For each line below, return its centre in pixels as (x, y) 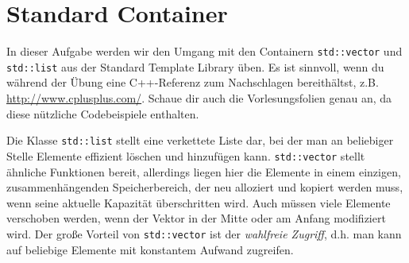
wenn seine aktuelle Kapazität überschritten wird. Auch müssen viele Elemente (199, 202)
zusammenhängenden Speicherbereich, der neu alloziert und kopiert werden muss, (205, 187)
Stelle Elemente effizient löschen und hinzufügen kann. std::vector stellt (186, 155)
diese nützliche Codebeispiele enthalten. (103, 113)
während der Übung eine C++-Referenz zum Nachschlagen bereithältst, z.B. (193, 82)
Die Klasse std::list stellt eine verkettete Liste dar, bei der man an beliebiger (200, 140)
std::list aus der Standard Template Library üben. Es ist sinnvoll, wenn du (195, 66)
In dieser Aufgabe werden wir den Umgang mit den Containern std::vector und (204, 51)
